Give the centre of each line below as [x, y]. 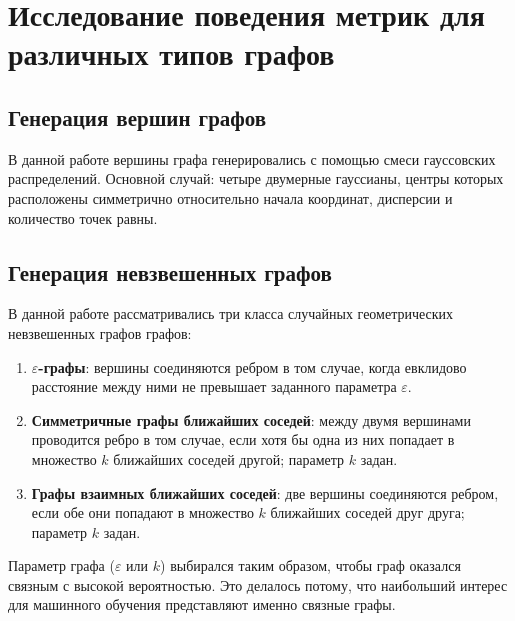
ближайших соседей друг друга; [367, 512]
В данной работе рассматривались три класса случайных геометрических [231, 313]
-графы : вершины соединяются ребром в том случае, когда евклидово [252, 366]
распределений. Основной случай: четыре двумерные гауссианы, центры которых [256, 178]
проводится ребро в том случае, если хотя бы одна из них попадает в [243, 439]
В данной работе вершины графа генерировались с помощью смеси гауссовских [252, 158]
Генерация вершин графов [137, 116]
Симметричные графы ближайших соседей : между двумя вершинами [251, 419]
